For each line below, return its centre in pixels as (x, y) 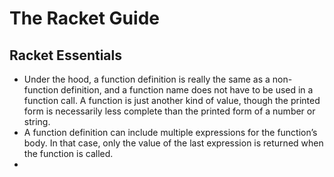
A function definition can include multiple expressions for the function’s (170, 132)
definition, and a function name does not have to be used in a (187, 90)
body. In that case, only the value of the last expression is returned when (173, 143)
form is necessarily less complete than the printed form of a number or (169, 111)
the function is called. (68, 153)
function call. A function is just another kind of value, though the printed (172, 100)
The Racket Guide (84, 18)
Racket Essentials (66, 55)
